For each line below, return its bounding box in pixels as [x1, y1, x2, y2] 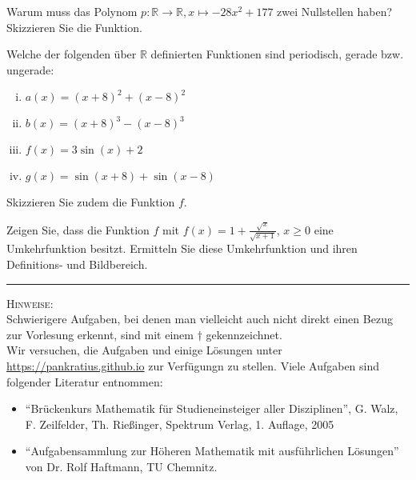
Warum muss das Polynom [6, 3, 138, 19]
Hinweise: [6, 294, 54, 311]
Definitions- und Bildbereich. [6, 255, 148, 272]
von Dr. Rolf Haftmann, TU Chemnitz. [25, 458, 218, 474]
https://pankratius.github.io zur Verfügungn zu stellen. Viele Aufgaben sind [6, 357, 380, 374]
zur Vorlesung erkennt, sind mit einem [6, 326, 194, 342]
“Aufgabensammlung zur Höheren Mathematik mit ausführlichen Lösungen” [25, 442, 399, 459]
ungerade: [6, 61, 54, 78]
